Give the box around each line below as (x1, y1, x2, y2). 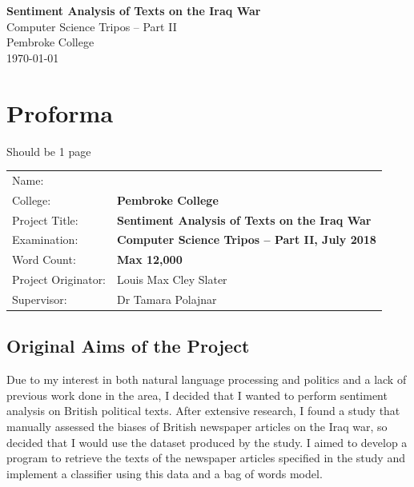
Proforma (6, 96, 114, 129)
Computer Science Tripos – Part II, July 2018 (117, 231, 376, 248)
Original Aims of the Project (6, 333, 250, 358)
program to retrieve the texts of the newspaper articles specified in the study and (6, 449, 406, 466)
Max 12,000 (117, 251, 183, 268)
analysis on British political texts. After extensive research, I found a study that (6, 402, 400, 419)
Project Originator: (12, 271, 107, 288)
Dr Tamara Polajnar (117, 290, 217, 307)
